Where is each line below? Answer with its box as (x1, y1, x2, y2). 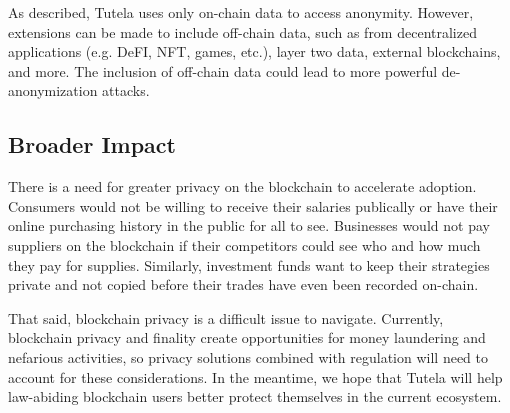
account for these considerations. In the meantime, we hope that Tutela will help (8, 366, 503, 387)
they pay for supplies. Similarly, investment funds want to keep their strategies (8, 254, 490, 275)
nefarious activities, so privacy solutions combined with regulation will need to (8, 346, 489, 367)
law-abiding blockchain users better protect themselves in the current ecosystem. (8, 386, 502, 407)
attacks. (102, 80, 150, 101)
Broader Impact (8, 129, 176, 160)
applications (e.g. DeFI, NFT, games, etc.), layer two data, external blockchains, (8, 41, 501, 62)
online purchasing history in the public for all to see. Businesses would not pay (8, 215, 490, 236)
